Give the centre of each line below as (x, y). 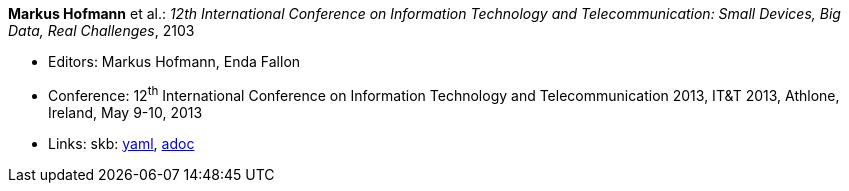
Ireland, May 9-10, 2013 (125, 112)
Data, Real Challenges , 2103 (101, 30)
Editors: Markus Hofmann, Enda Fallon (174, 61)
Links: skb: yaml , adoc (121, 143)
